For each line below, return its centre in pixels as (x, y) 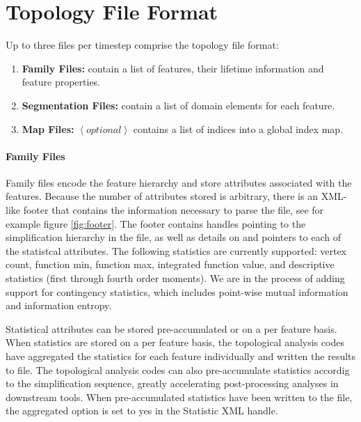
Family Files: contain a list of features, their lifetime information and (173, 68)
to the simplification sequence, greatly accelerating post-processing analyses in (172, 383)
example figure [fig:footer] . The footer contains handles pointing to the (156, 223)
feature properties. (61, 82)
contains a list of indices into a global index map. (238, 128)
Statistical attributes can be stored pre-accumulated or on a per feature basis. (171, 328)
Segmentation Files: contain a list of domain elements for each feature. (178, 105)
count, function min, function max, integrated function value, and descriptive (170, 264)
